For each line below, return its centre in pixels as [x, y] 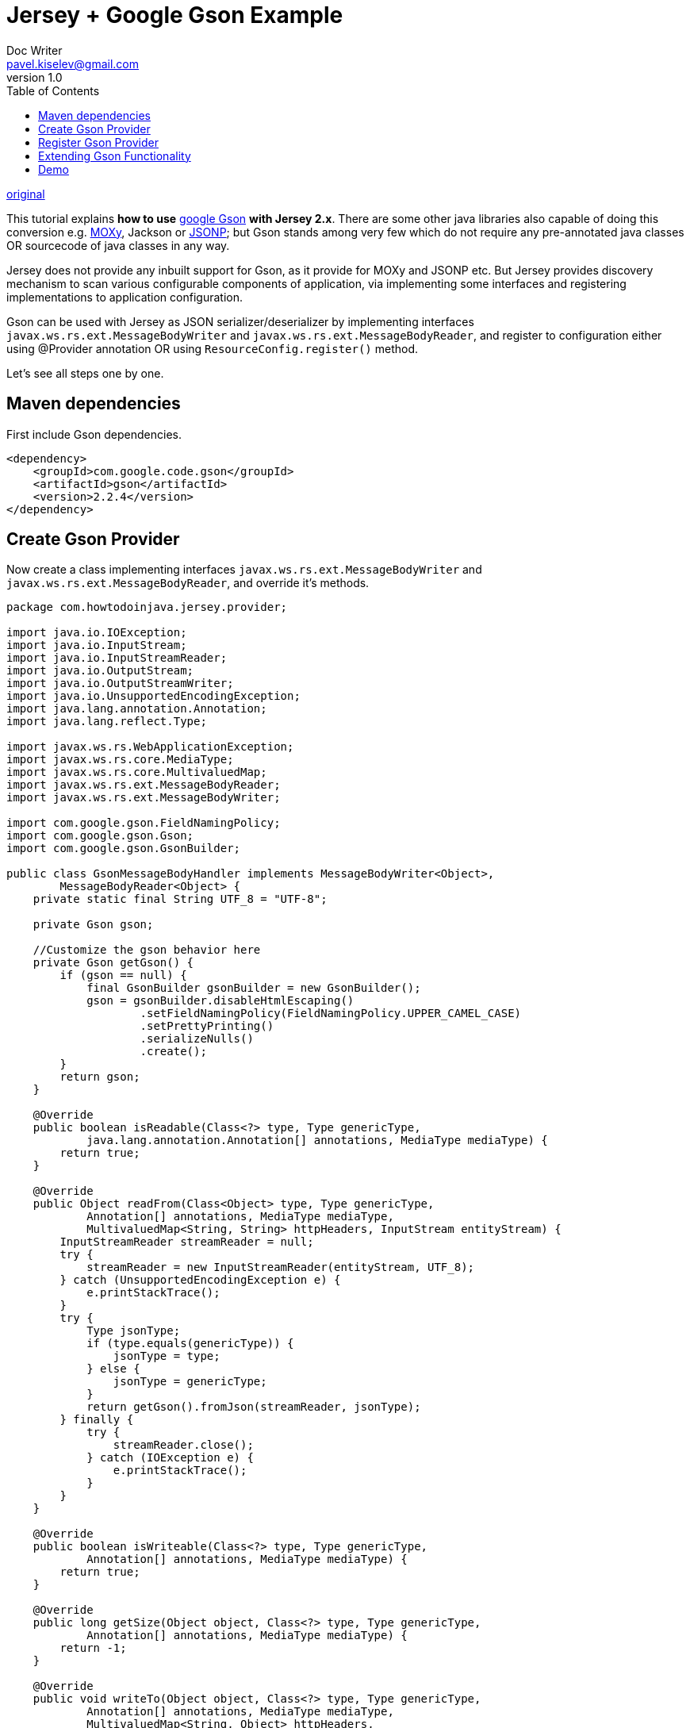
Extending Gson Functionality [115, 156]
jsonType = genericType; [190, 1382]
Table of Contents [53, 90]
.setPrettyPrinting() [207, 1026]
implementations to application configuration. [125, 297]
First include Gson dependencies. [94, 434]
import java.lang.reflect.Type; [107, 722]
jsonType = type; [167, 1356]
